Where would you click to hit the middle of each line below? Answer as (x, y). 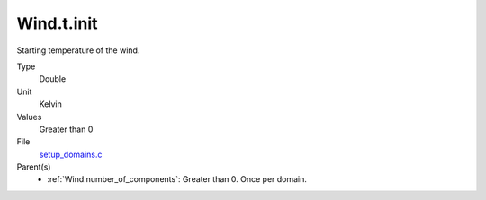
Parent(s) (34, 167)
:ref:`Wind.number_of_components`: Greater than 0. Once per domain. (177, 179)
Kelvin (51, 104)
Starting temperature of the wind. (78, 50)
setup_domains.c (71, 154)
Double (53, 79)
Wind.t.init (57, 23)
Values (29, 117)
